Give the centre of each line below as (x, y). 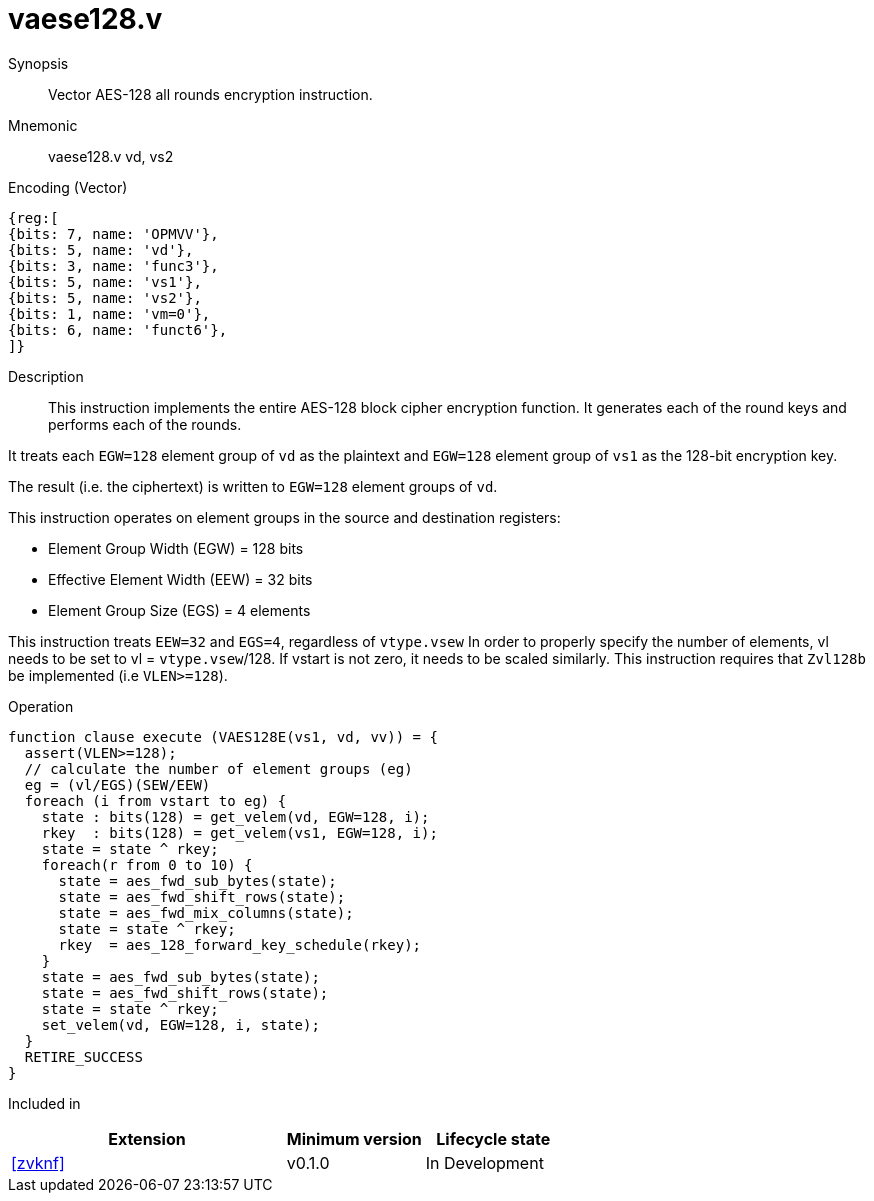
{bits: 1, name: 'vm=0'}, (109, 313)
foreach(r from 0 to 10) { (147, 864)
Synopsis (38, 63)
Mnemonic (43, 125)
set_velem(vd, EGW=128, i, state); (180, 1024)
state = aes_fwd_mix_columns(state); (206, 912)
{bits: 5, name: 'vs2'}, (105, 297)
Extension (147, 1138)
